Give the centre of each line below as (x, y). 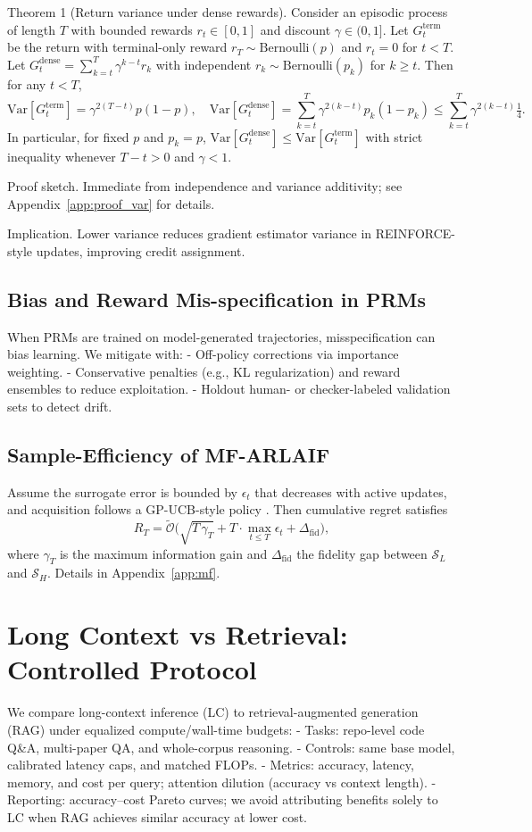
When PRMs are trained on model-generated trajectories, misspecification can (221, 336)
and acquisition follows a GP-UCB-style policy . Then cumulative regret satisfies (228, 509)
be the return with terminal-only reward (117, 47)
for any (27, 83)
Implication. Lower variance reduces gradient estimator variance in (190, 233)
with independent (204, 64)
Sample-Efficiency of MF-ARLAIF (169, 455)
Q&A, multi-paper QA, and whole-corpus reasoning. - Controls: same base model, (231, 747)
